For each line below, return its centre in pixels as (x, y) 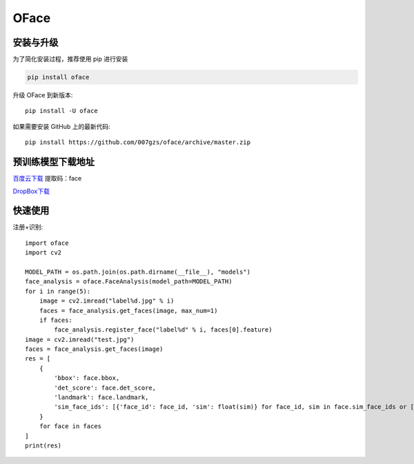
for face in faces (70, 426)
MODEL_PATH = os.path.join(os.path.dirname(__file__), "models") (138, 272)
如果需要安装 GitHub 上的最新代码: (61, 126)
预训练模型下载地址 (53, 162)
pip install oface (58, 77)
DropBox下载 (31, 191)
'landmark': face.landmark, (101, 397)
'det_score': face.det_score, (105, 387)
